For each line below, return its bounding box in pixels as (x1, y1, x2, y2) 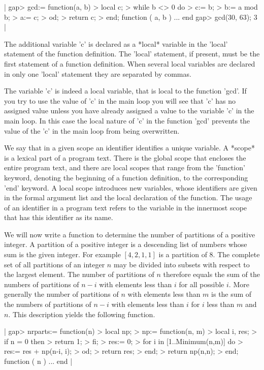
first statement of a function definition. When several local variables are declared (4, 58, 255, 69)
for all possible (179, 279, 224, 289)
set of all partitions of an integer (4, 259, 105, 269)
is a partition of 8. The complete (158, 249, 260, 260)
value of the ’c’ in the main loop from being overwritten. (4, 125, 180, 136)
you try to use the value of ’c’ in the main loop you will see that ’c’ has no (4, 95, 236, 106)
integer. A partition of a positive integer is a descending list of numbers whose (4, 239, 247, 250)
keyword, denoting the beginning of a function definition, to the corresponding (4, 172, 248, 182)
